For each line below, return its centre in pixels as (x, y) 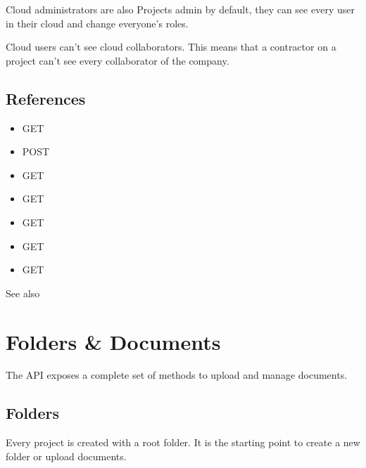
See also (23, 293)
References (46, 98)
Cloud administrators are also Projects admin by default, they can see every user (180, 9)
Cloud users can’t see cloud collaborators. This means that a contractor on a (171, 47)
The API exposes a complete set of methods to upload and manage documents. (177, 375)
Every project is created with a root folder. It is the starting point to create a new (183, 442)
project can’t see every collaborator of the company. (118, 60)
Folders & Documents (113, 341)
